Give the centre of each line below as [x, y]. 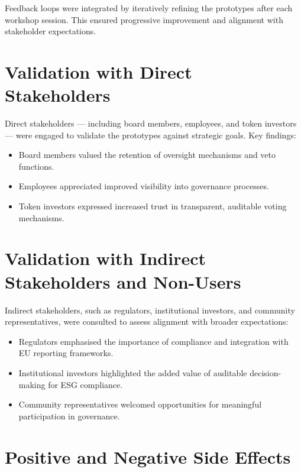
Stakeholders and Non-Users [123, 281]
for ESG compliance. [85, 384]
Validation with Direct [98, 71]
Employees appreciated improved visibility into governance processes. [144, 186]
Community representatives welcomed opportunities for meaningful [140, 404]
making [32, 384]
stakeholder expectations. [51, 31]
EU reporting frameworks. [66, 353]
